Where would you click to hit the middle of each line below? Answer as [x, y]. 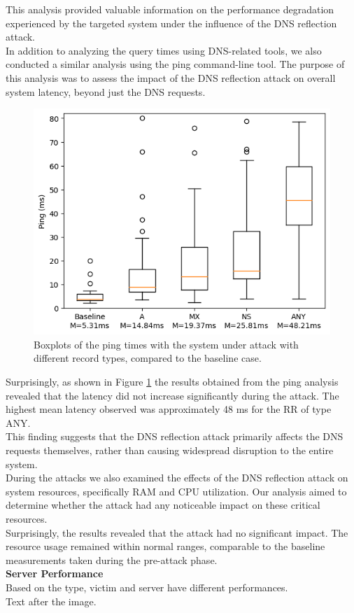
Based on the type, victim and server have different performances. [147, 587]
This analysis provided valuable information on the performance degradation [170, 9]
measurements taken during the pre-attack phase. [112, 559]
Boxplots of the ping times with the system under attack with [166, 344]
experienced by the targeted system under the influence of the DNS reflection [171, 23]
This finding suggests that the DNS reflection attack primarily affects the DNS [175, 436]
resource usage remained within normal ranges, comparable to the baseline [165, 546]
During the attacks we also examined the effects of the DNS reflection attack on [177, 478]
